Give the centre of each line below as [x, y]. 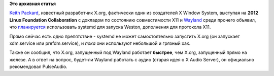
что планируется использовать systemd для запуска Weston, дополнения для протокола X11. [110, 27]
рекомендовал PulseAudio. [39, 67]
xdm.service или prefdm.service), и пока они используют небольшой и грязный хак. [100, 43]
